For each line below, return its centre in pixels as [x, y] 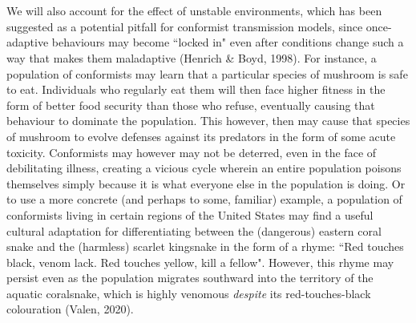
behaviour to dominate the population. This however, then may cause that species [208, 121]
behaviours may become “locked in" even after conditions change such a [228, 42]
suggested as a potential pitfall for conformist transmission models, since [185, 26]
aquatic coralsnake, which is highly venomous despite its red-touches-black [189, 293]
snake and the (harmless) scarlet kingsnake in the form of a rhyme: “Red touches [205, 246]
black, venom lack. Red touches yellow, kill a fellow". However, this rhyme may [200, 262]
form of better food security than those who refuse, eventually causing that [191, 105]
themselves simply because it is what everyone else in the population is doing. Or [206, 183]
